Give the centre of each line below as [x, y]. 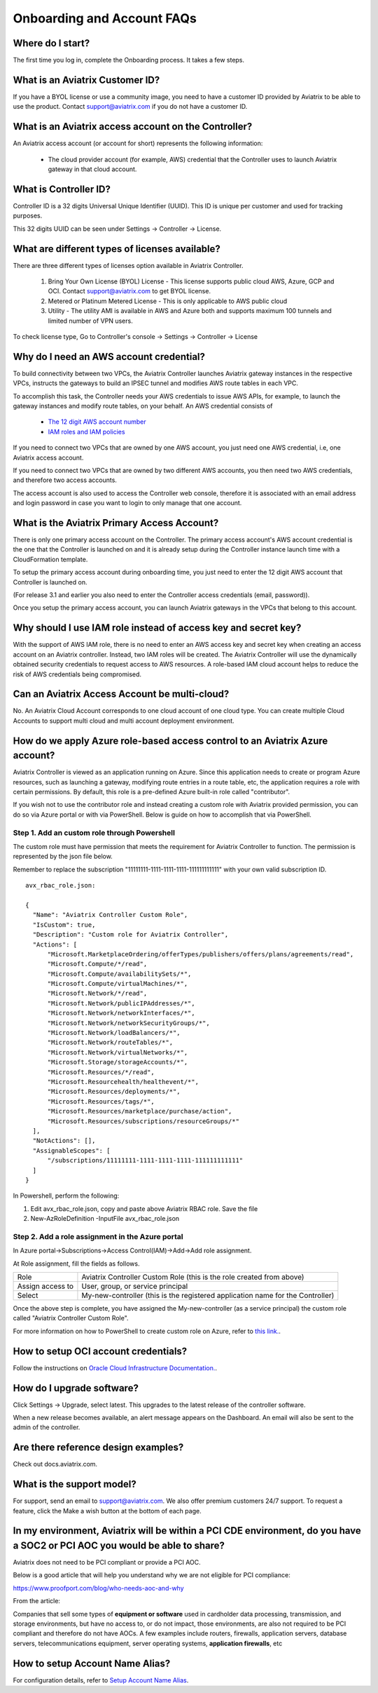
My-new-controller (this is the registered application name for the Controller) [208, 1296]
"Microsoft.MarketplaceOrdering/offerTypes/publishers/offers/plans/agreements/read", [201, 954]
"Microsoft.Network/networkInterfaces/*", [121, 1013]
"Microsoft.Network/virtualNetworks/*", [118, 1052]
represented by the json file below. [63, 857]
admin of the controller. [47, 1427]
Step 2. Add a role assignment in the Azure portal [98, 1236]
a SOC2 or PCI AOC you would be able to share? [119, 1545]
